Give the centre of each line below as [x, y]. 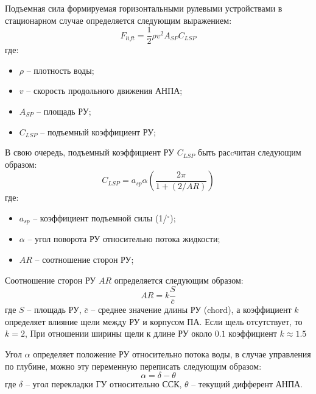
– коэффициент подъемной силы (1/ [100, 218]
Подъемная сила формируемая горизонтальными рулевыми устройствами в [144, 8]
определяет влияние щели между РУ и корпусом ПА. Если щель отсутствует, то [154, 321]
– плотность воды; [60, 70]
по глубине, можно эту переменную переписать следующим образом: [133, 366]
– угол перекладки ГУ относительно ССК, [104, 384]
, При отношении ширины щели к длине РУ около [118, 333]
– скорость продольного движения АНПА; [104, 91]
